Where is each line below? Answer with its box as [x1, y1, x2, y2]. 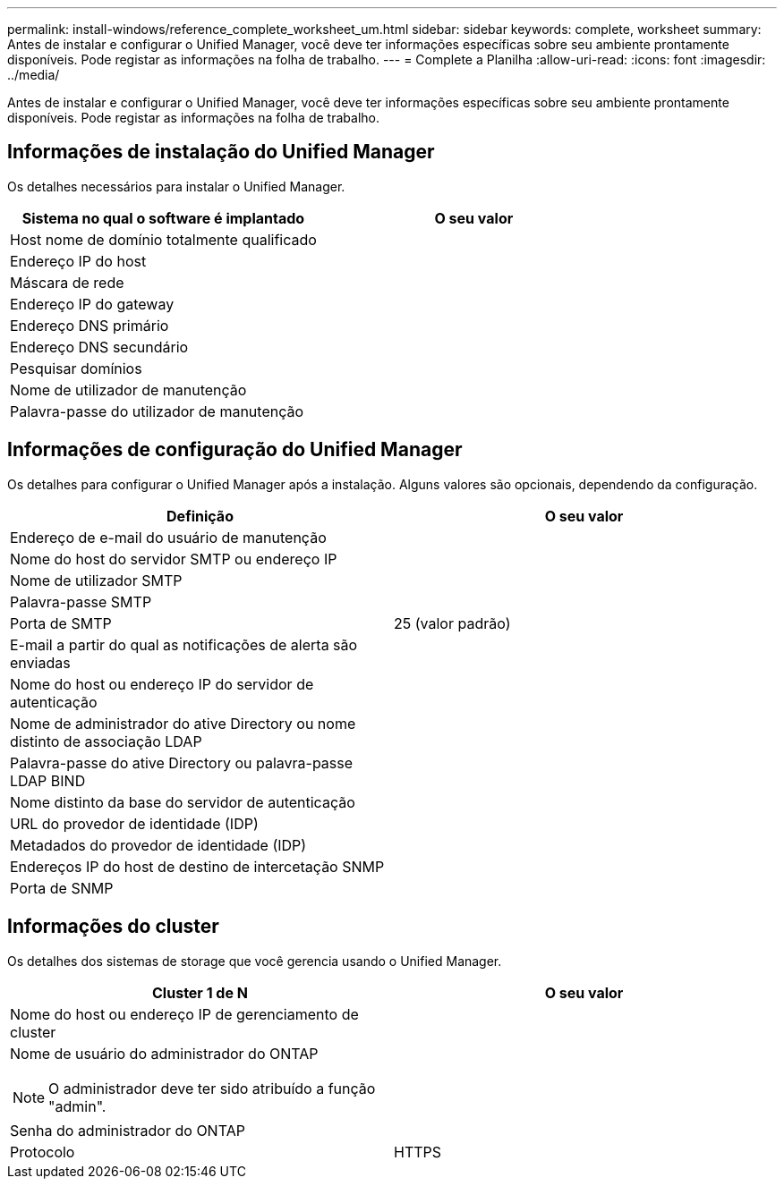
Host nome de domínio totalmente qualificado [10, 230, 317, 249]
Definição [166, 506, 234, 525]
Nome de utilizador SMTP [10, 571, 183, 589]
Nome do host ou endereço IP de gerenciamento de [10, 1004, 359, 1023]
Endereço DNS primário [10, 316, 169, 335]
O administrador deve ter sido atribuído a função [48, 1079, 376, 1097]
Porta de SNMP [10, 878, 114, 897]
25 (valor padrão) [394, 614, 511, 632]
